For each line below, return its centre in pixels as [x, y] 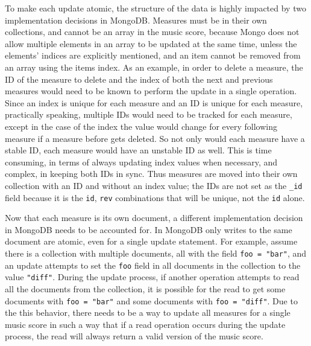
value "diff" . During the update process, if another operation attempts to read [152, 277]
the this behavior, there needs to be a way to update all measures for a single [148, 312]
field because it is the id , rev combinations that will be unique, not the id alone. [155, 197]
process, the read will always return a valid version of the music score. [134, 336]
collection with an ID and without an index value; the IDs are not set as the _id [154, 185]
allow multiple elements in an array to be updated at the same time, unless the [151, 43]
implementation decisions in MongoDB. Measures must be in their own [136, 20]
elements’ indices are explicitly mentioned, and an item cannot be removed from [153, 55]
